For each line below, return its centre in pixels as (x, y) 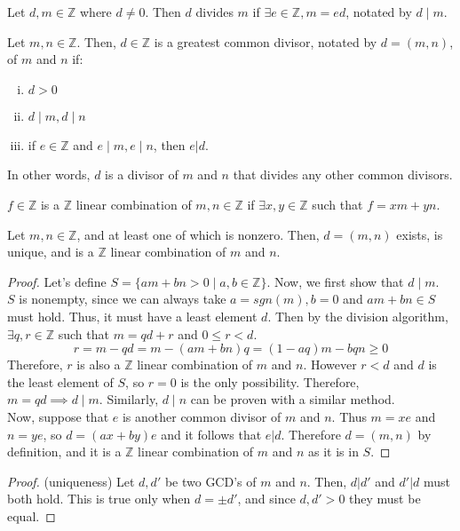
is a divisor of (142, 174)
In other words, (49, 174)
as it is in (333, 452)
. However (330, 365)
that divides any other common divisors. (343, 174)
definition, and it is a (64, 452)
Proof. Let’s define (57, 281)
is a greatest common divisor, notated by (266, 41)
